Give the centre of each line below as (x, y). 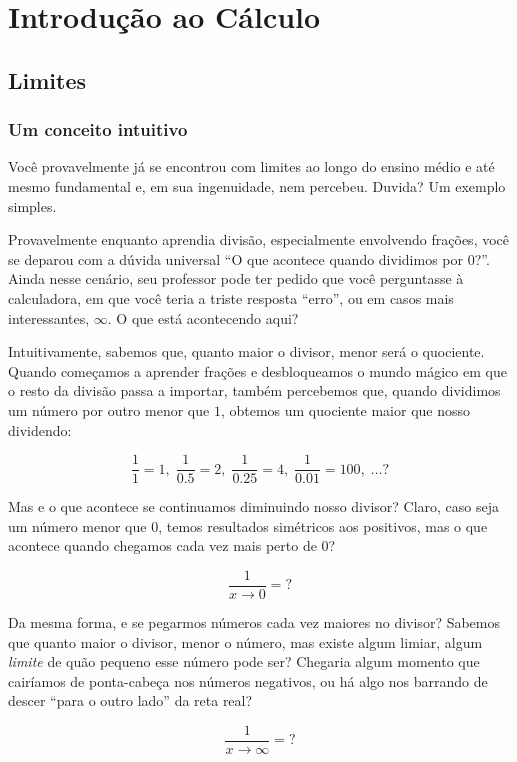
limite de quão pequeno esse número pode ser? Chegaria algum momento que (244, 661)
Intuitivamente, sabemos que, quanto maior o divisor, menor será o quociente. (246, 351)
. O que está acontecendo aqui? (203, 317)
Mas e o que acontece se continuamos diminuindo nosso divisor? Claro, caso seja (254, 506)
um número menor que (77, 525)
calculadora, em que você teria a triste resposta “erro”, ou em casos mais (231, 297)
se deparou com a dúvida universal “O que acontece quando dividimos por (235, 258)
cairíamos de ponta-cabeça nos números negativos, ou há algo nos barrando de (248, 680)
